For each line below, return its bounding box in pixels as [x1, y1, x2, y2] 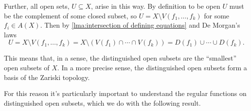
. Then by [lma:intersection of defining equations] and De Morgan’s [40, 20, 240, 30]
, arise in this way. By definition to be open [91, 1, 220, 11]
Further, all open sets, [4, 1, 70, 11]
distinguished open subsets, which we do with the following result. [4, 97, 201, 108]
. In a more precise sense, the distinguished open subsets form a [57, 62, 247, 72]
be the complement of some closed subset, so [4, 10, 137, 20]
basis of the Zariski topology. [4, 72, 90, 82]
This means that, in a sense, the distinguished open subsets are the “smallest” [4, 53, 237, 63]
